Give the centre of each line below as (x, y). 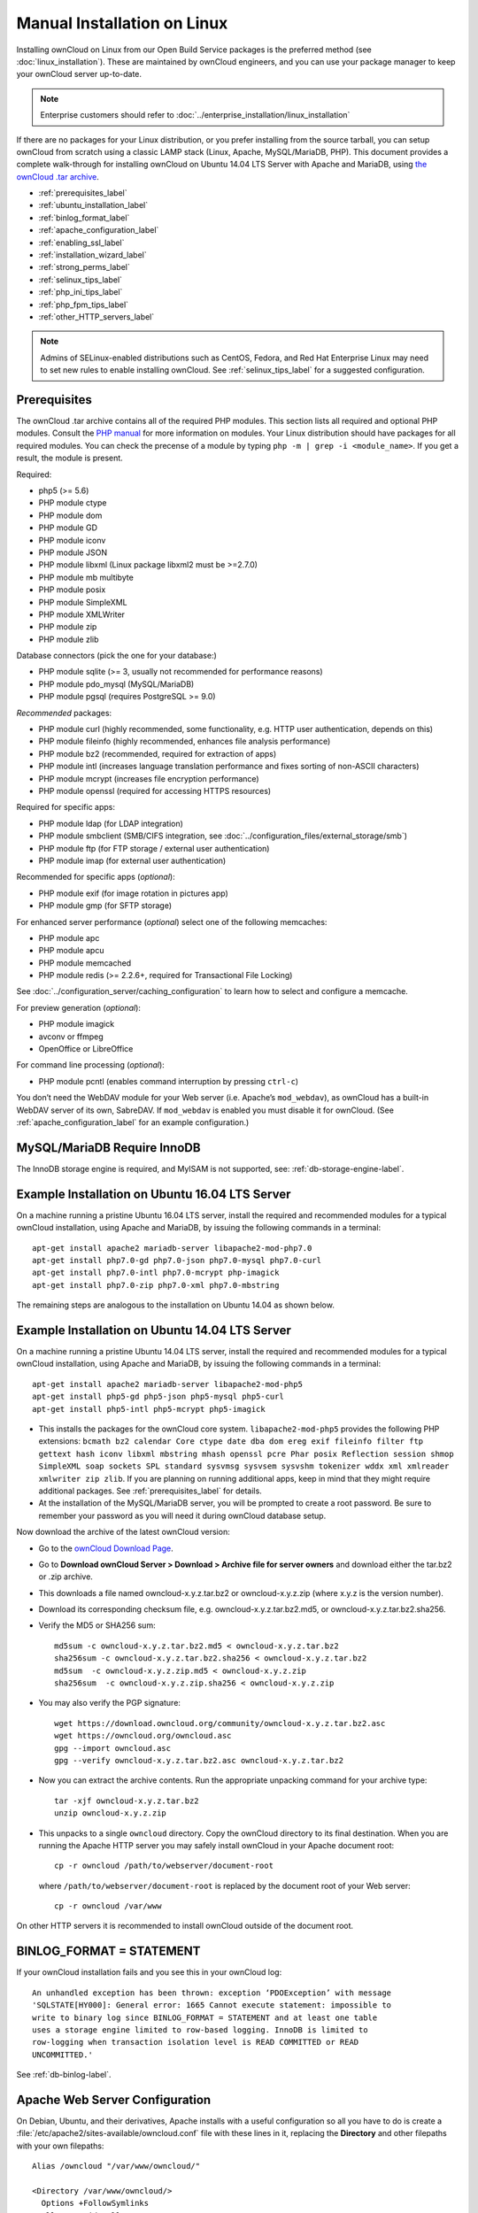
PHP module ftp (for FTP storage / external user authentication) (154, 848)
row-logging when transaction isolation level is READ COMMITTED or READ (196, 2042)
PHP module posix (72, 590)
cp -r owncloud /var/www (108, 1906)
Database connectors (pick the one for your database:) (116, 656)
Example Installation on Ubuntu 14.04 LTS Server (154, 1330)
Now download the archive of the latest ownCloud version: (123, 1532)
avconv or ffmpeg (71, 1037)
